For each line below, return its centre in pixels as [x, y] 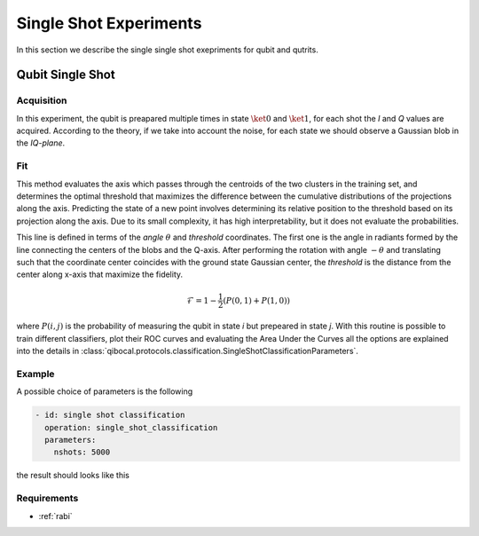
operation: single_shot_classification [131, 427]
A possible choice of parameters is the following [105, 391]
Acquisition [42, 100]
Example [35, 374]
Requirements [47, 499]
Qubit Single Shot [66, 75]
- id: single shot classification [110, 415]
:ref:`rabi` [55, 516]
